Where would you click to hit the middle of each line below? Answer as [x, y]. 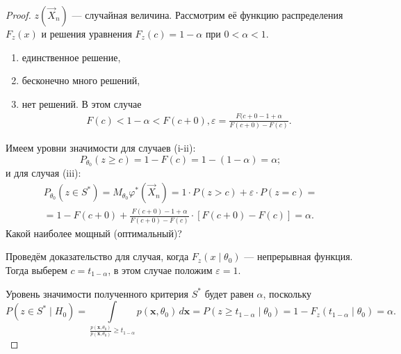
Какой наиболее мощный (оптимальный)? [94, 233]
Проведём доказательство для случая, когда [97, 256]
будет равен [229, 293]
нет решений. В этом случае [82, 103]
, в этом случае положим [160, 269]
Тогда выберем [36, 269]
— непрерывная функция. [298, 256]
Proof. [18, 15]
